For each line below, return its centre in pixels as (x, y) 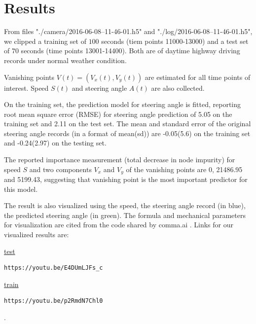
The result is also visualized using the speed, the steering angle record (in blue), (125, 205)
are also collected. (178, 88)
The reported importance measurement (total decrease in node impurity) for (120, 160)
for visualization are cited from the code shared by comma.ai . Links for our (119, 225)
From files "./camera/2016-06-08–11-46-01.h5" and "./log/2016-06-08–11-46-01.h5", (128, 31)
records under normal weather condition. (65, 60)
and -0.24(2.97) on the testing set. (55, 143)
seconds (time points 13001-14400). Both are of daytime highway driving (130, 51)
